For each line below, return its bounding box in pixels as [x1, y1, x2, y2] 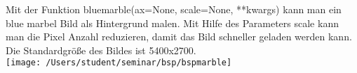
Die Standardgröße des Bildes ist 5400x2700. [6, 42, 196, 57]
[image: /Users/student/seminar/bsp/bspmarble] [6, 58, 232, 68]
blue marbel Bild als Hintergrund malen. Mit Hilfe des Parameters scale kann [6, 15, 339, 30]
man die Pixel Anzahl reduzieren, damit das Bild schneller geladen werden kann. [6, 29, 352, 44]
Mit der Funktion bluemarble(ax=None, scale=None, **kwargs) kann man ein [6, 2, 342, 16]
